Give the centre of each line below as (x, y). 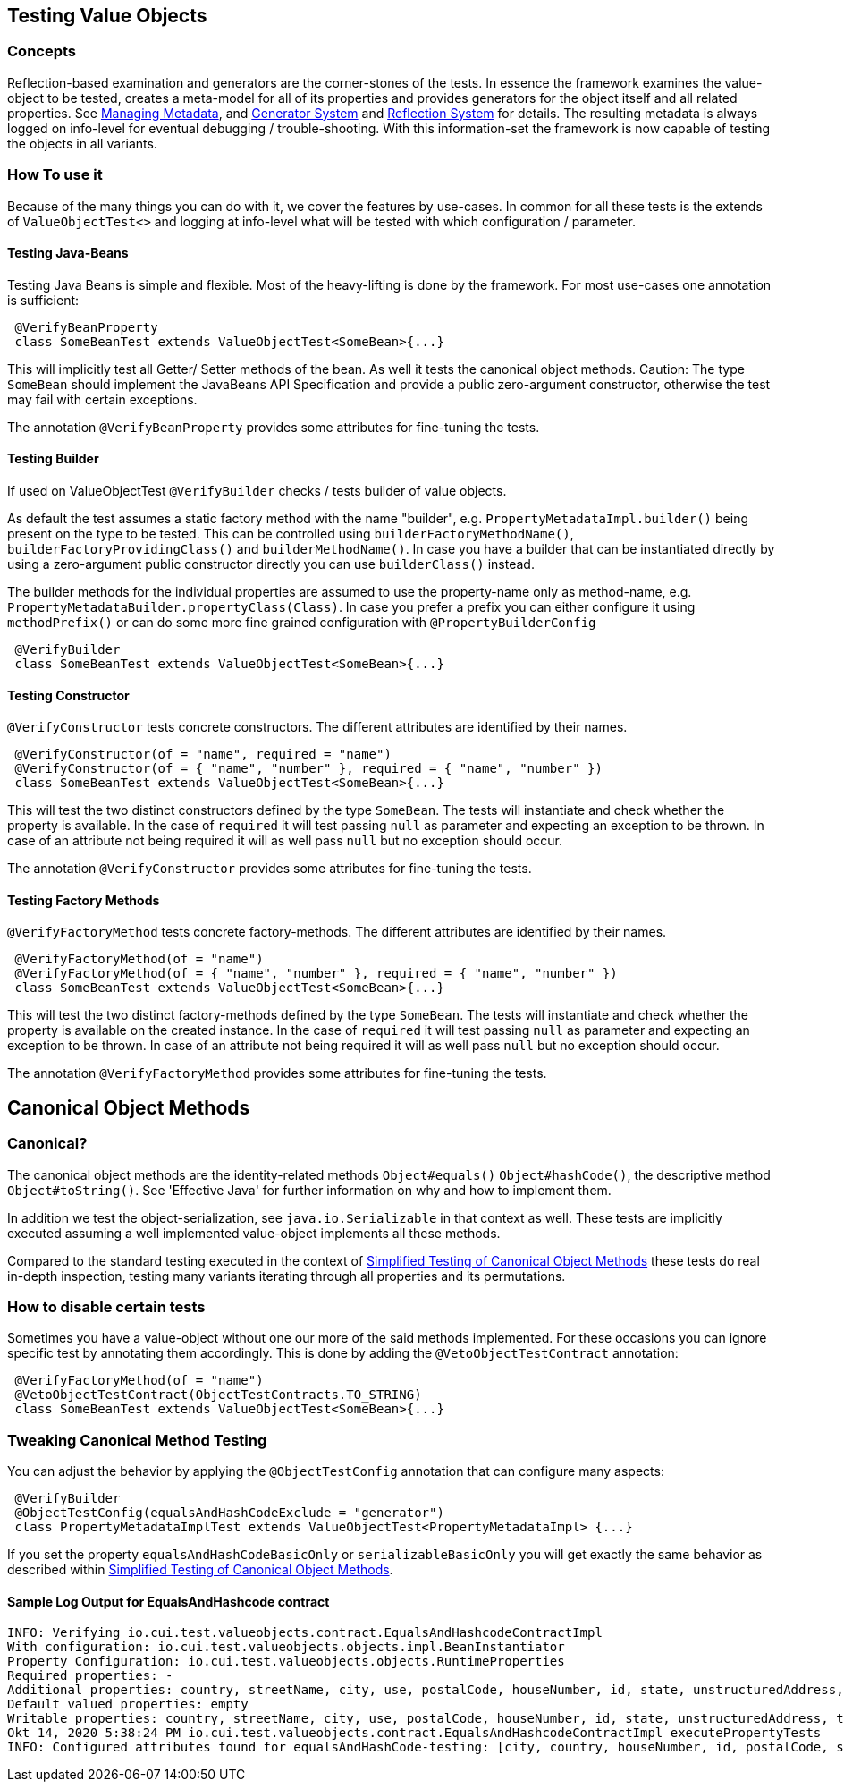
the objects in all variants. (82, 143)
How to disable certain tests (106, 1307)
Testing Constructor (68, 695)
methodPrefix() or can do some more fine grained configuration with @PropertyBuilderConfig (302, 622)
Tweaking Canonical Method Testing (137, 1440)
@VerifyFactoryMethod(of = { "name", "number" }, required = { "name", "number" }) (316, 974)
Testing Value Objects (107, 16)
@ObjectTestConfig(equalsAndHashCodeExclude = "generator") (229, 1513)
